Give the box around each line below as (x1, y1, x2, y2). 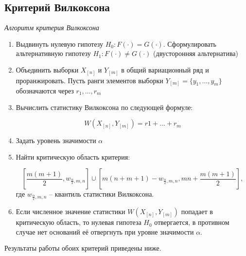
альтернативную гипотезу (16, 48, 91, 58)
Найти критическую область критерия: (16, 151, 130, 162)
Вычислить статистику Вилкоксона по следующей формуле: (16, 102, 193, 112)
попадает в (181, 206, 213, 217)
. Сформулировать (163, 38, 216, 49)
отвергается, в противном (154, 217, 229, 227)
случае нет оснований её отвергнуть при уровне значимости (16, 226, 194, 237)
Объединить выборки (16, 64, 79, 74)
